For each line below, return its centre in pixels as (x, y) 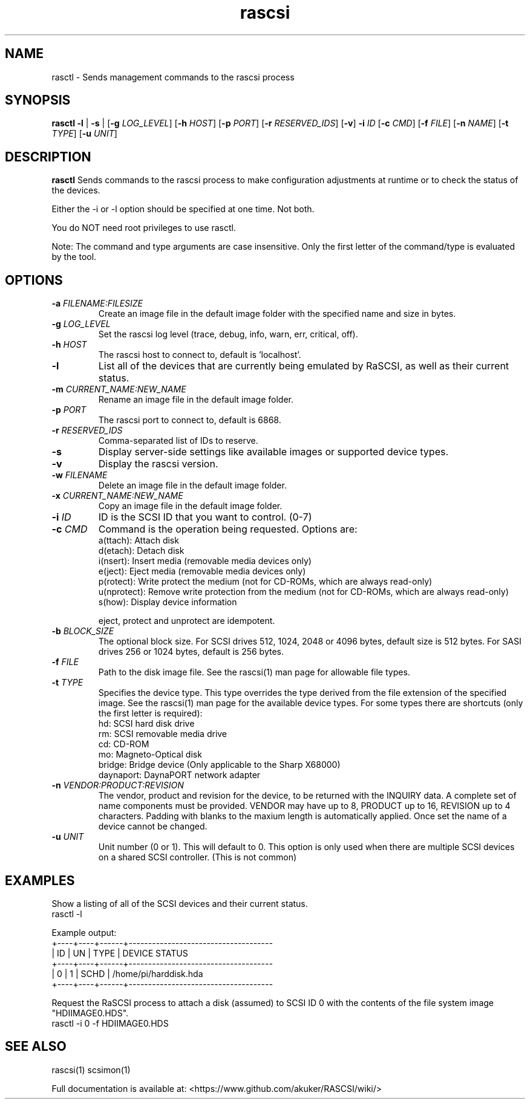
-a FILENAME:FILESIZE (97, 304)
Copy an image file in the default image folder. (190, 506)
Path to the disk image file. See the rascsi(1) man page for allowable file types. (254, 672)
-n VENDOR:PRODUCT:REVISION (118, 785)
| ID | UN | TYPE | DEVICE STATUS (120, 953)
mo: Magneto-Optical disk (150, 755)
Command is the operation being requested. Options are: (228, 529)
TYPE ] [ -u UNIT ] (84, 134)
